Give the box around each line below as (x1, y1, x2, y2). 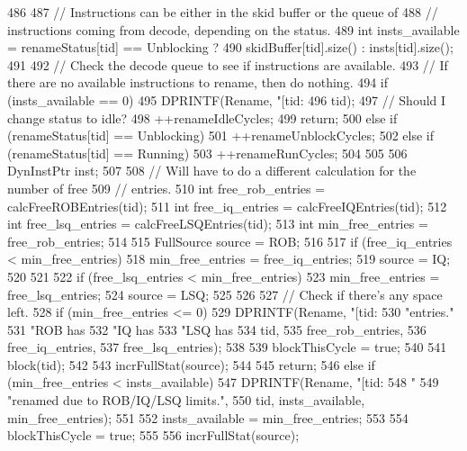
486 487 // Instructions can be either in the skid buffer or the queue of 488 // (7, 3, 438, 21)
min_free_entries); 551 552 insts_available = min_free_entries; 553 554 (7, 408, 409, 427)
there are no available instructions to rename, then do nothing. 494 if (7, 73, 389, 92)
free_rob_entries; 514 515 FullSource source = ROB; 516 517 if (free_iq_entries (7, 231, 453, 250)
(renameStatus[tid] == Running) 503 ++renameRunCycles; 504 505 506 (7, 143, 408, 162)
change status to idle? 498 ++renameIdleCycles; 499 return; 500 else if (7, 108, 398, 127)
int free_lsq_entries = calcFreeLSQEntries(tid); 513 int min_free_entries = (7, 214, 428, 233)
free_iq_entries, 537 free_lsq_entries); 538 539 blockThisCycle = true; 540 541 (7, 338, 447, 356)
